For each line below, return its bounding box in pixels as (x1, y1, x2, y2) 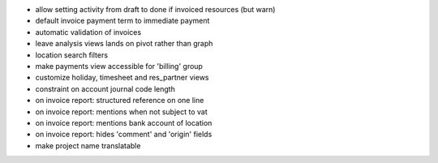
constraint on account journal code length (35, 84, 176, 93)
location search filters (35, 49, 109, 60)
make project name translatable (35, 140, 141, 150)
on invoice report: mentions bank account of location (35, 118, 213, 127)
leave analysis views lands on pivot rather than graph (35, 39, 213, 49)
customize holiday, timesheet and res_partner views (35, 73, 209, 83)
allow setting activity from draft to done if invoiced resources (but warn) (35, 5, 276, 14)
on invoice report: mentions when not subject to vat (35, 106, 208, 117)
